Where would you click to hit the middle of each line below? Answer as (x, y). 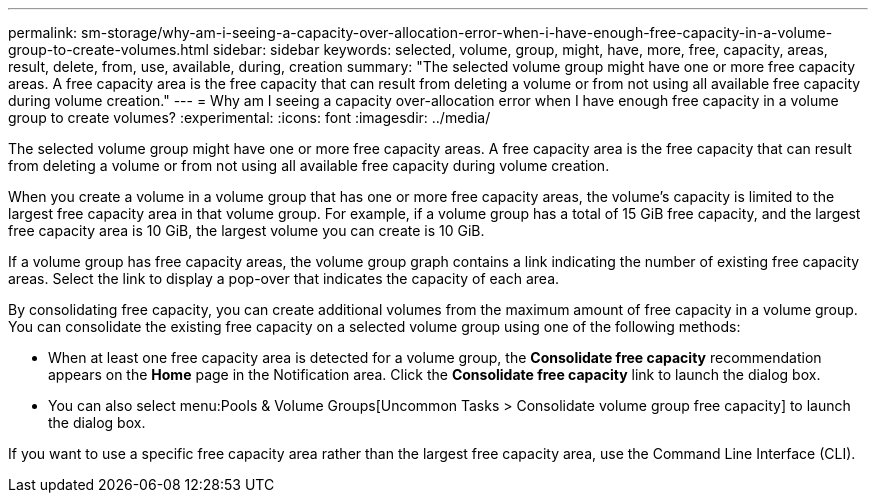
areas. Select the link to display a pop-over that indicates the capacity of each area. (284, 278)
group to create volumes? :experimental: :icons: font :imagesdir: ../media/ (249, 117)
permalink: (43, 32)
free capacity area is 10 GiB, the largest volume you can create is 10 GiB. (246, 230)
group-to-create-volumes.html (108, 49)
